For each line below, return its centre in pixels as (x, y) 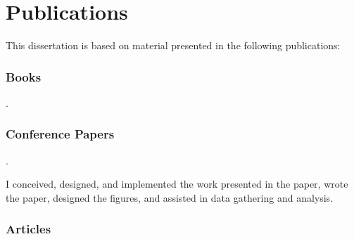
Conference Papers (60, 134)
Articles (29, 229)
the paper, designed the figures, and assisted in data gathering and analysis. (170, 197)
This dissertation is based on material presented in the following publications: (173, 45)
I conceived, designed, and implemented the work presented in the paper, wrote (177, 184)
